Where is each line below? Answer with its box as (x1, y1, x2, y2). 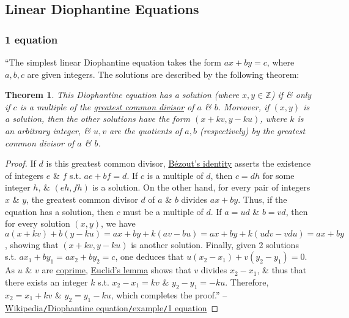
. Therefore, (225, 275, 269, 288)
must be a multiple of (123, 205, 204, 218)
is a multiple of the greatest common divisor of (20, 100, 194, 113)
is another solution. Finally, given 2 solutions (131, 238, 299, 251)
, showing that (5, 238, 59, 251)
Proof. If (5, 157, 36, 170)
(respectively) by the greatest (199, 124, 306, 137)
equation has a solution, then (5, 205, 114, 218)
